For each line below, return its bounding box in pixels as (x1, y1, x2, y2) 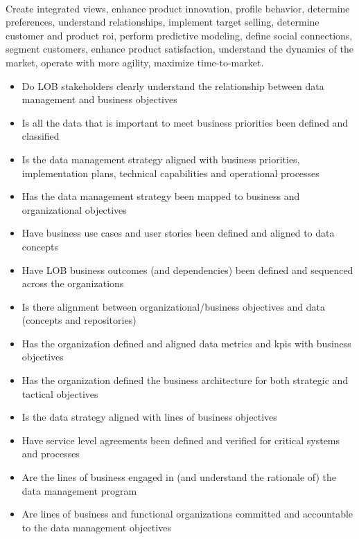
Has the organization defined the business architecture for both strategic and (21, 373, 349, 387)
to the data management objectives (21, 520, 171, 534)
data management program (21, 483, 137, 497)
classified (21, 129, 60, 143)
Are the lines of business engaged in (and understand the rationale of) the (21, 470, 336, 484)
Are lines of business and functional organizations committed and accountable (21, 506, 353, 521)
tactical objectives (21, 386, 98, 401)
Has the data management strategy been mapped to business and (21, 189, 300, 203)
